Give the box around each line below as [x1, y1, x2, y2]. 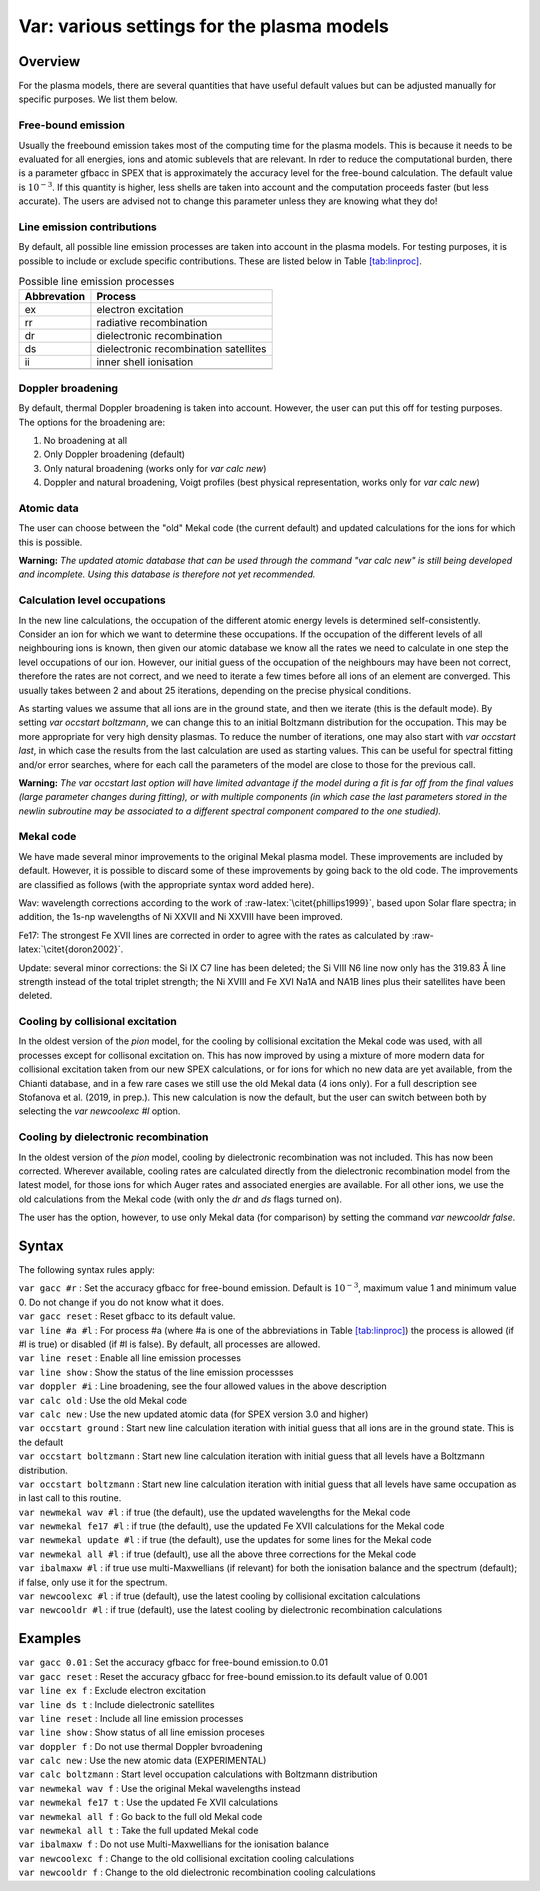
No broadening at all [43, 434, 128, 446]
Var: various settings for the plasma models [18, 15, 390, 37]
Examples [18, 1630, 82, 1647]
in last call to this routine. [18, 1492, 122, 1504]
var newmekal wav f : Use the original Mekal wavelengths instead [18, 1782, 301, 1794]
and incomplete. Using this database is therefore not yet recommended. [18, 568, 316, 580]
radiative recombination [96, 316, 208, 330]
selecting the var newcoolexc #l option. [18, 1105, 181, 1117]
